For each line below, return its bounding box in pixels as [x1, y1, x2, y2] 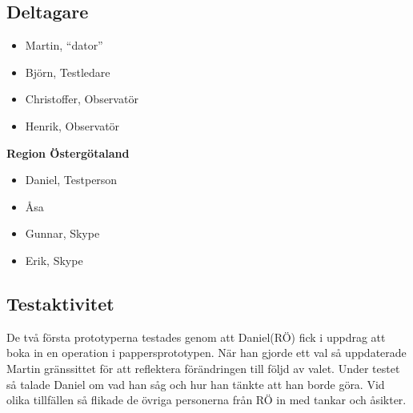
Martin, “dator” [25, 37, 103, 54]
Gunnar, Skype [25, 225, 100, 242]
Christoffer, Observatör [25, 90, 138, 107]
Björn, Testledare [25, 63, 110, 80]
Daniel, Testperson [25, 171, 118, 188]
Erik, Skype [25, 251, 83, 268]
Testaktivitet [6, 291, 114, 315]
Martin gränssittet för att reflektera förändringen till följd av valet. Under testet [6, 359, 400, 376]
